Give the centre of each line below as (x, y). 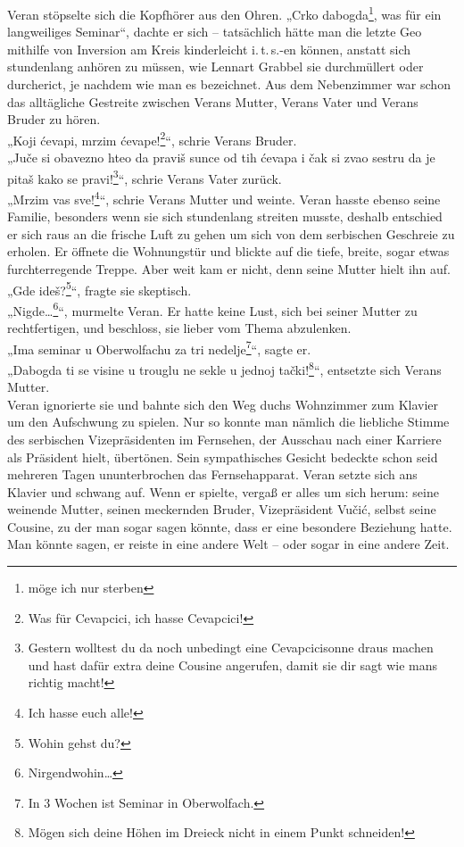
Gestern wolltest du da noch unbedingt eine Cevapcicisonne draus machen (231, 648)
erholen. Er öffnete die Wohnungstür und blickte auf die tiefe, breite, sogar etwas (228, 251)
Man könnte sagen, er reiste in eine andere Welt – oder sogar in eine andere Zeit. (228, 544)
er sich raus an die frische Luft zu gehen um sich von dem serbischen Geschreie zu (231, 233)
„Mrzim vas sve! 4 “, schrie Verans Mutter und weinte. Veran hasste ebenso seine (224, 197)
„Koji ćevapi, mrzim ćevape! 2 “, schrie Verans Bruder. (152, 138)
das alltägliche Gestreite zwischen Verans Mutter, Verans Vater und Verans (213, 101)
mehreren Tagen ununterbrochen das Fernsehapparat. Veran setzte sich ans (212, 474)
